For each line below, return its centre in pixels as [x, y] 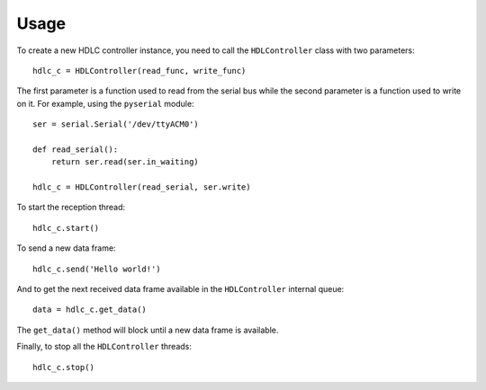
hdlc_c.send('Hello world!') [97, 269]
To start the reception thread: [71, 208]
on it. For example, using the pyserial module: [105, 103]
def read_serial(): [76, 149]
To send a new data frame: [66, 248]
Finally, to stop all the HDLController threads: [104, 347]
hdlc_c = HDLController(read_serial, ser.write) [142, 187]
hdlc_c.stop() [63, 367]
